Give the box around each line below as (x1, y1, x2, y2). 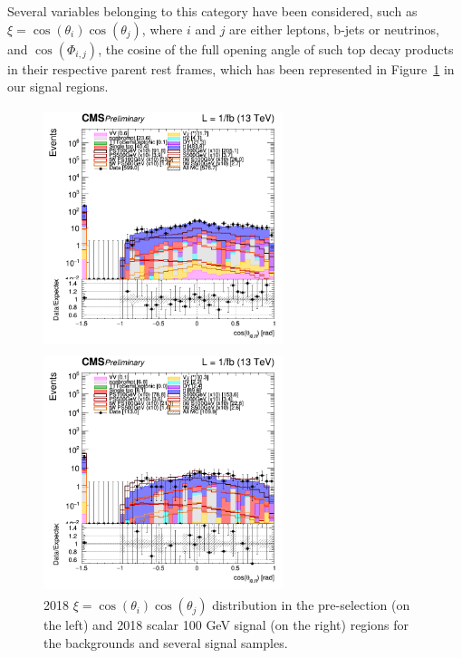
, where (141, 19, 183, 38)
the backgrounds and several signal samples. (43, 633, 288, 652)
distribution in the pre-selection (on (212, 595, 410, 614)
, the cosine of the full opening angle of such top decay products (98, 39, 454, 58)
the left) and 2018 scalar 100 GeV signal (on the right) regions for (43, 615, 409, 634)
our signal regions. (7, 77, 109, 96)
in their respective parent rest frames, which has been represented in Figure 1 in (7, 59, 455, 78)
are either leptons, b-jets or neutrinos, (229, 19, 439, 38)
